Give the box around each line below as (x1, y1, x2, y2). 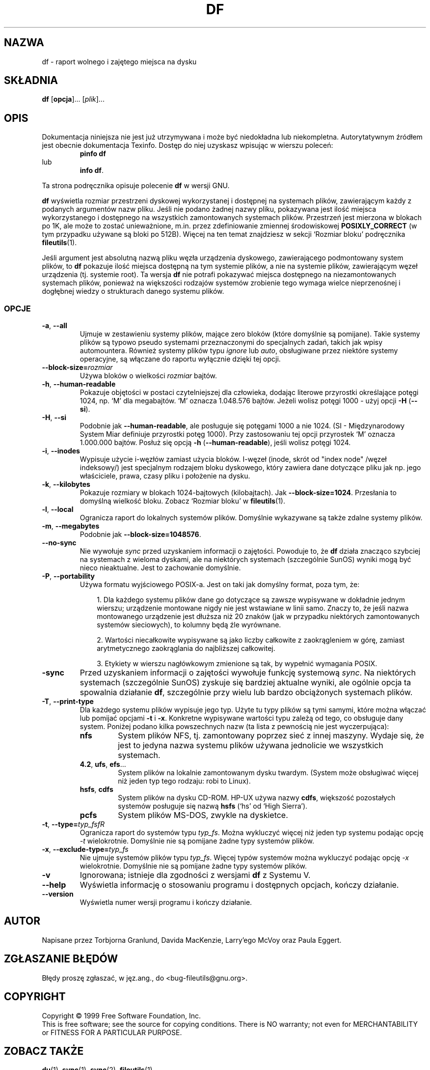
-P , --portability (42, 572, 95, 581)
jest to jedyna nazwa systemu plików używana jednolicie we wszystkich (118, 740, 383, 751)
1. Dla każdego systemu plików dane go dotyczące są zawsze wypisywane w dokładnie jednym (97, 595, 405, 604)
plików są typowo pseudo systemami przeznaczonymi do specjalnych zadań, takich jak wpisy (80, 338, 383, 347)
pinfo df (80, 149, 106, 158)
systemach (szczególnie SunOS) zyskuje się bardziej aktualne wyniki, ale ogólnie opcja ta (80, 677, 411, 688)
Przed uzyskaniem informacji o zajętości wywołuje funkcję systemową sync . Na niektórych (80, 668, 416, 678)
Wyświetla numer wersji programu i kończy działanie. (80, 898, 252, 907)
